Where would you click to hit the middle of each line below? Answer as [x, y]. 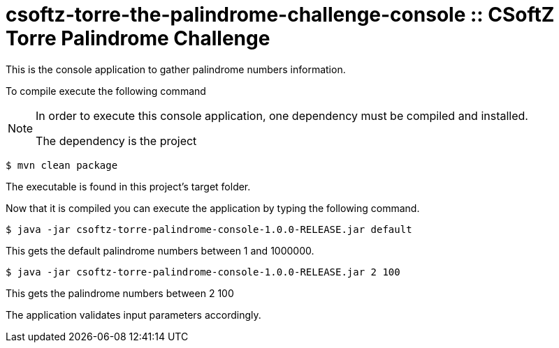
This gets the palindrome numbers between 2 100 [120, 293]
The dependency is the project [116, 141]
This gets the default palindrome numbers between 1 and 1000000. [160, 250]
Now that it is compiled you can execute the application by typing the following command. [213, 208]
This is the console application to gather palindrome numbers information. [176, 69]
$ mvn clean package [62, 165]
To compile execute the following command [106, 91]
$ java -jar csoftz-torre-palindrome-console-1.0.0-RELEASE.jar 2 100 [203, 272]
